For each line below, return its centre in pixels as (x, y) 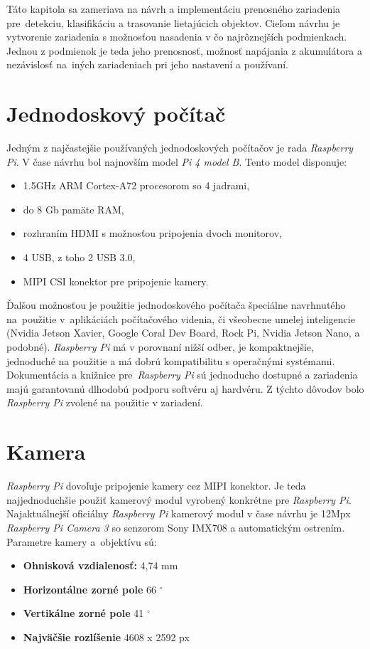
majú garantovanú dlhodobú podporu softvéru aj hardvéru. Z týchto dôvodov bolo (185, 388)
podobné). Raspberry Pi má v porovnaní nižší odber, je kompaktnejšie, (160, 347)
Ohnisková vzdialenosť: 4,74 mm (100, 565)
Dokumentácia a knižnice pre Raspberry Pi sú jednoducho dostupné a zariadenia (182, 375)
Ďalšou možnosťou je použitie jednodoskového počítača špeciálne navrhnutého (176, 305)
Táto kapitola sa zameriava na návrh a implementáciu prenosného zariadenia (174, 9)
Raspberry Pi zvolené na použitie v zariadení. (105, 402)
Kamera (46, 452)
